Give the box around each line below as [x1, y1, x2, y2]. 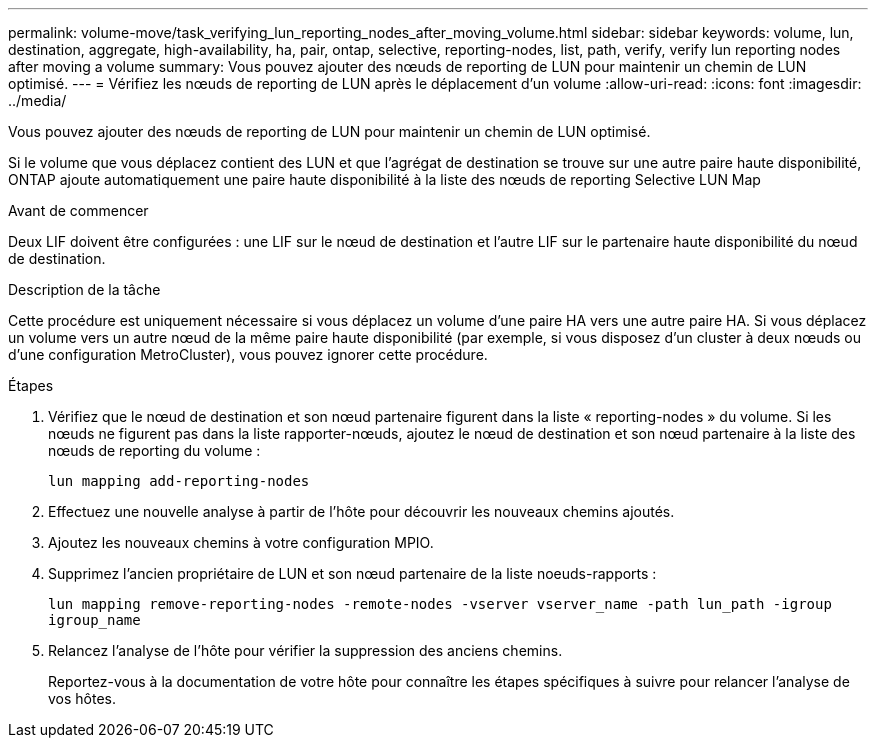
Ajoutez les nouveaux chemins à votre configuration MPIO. [48, 534, 434, 551]
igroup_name [48, 612, 141, 628]
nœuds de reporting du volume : [48, 442, 261, 459]
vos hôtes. [48, 690, 117, 707]
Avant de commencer [8, 202, 149, 219]
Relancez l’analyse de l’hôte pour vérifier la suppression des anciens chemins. [48, 642, 563, 659]
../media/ [8, 92, 67, 109]
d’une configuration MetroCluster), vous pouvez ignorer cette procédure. [8, 346, 488, 363]
